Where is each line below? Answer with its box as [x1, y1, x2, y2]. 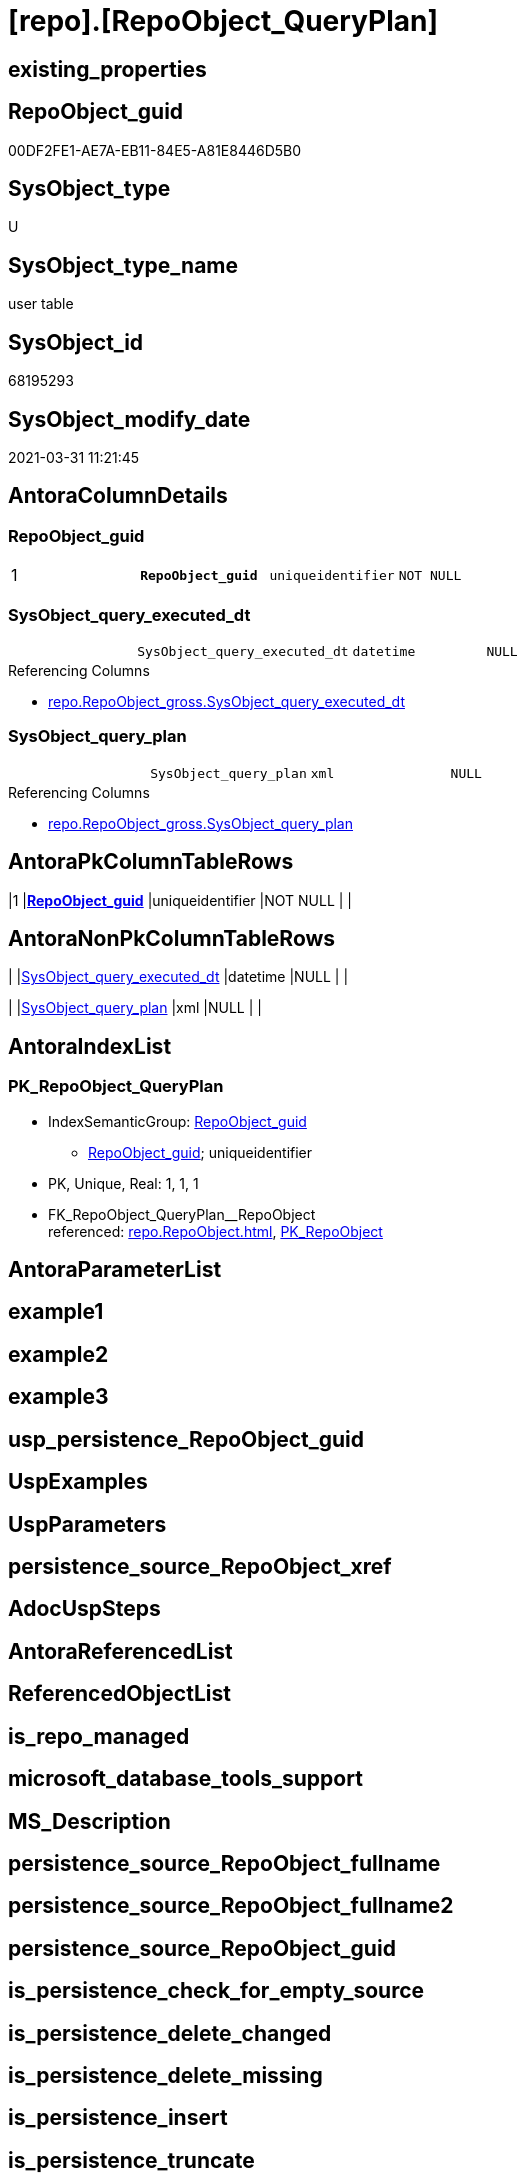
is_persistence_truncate [8, 2147, 255, 2173]
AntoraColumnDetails [8, 483, 228, 509]
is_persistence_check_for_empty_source [8, 1978, 425, 2004]
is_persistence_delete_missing [8, 2063, 323, 2089]
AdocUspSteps [8, 1596, 161, 1622]
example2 [8, 1341, 109, 1367]
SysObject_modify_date [8, 406, 251, 432]
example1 [8, 1299, 104, 1325]
